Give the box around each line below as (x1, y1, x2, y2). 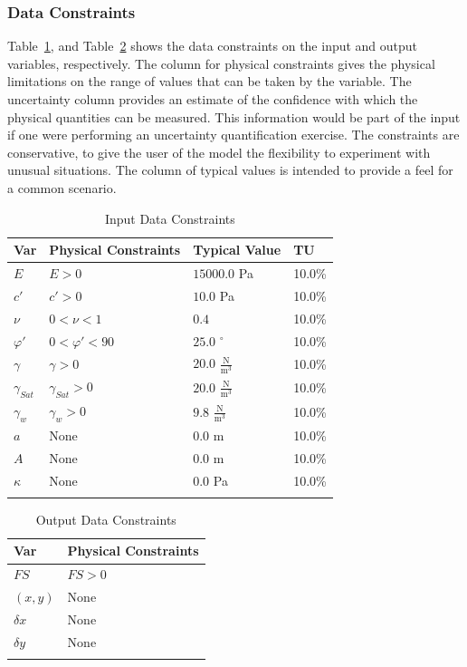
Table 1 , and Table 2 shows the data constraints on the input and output (7, 36, 418, 55)
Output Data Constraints (35, 509, 176, 528)
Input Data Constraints (104, 208, 235, 227)
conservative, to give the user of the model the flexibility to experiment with (7, 142, 431, 161)
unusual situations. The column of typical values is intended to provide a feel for (7, 160, 453, 179)
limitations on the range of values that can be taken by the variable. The (7, 72, 412, 91)
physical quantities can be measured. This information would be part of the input (7, 107, 461, 126)
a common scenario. (7, 178, 117, 197)
